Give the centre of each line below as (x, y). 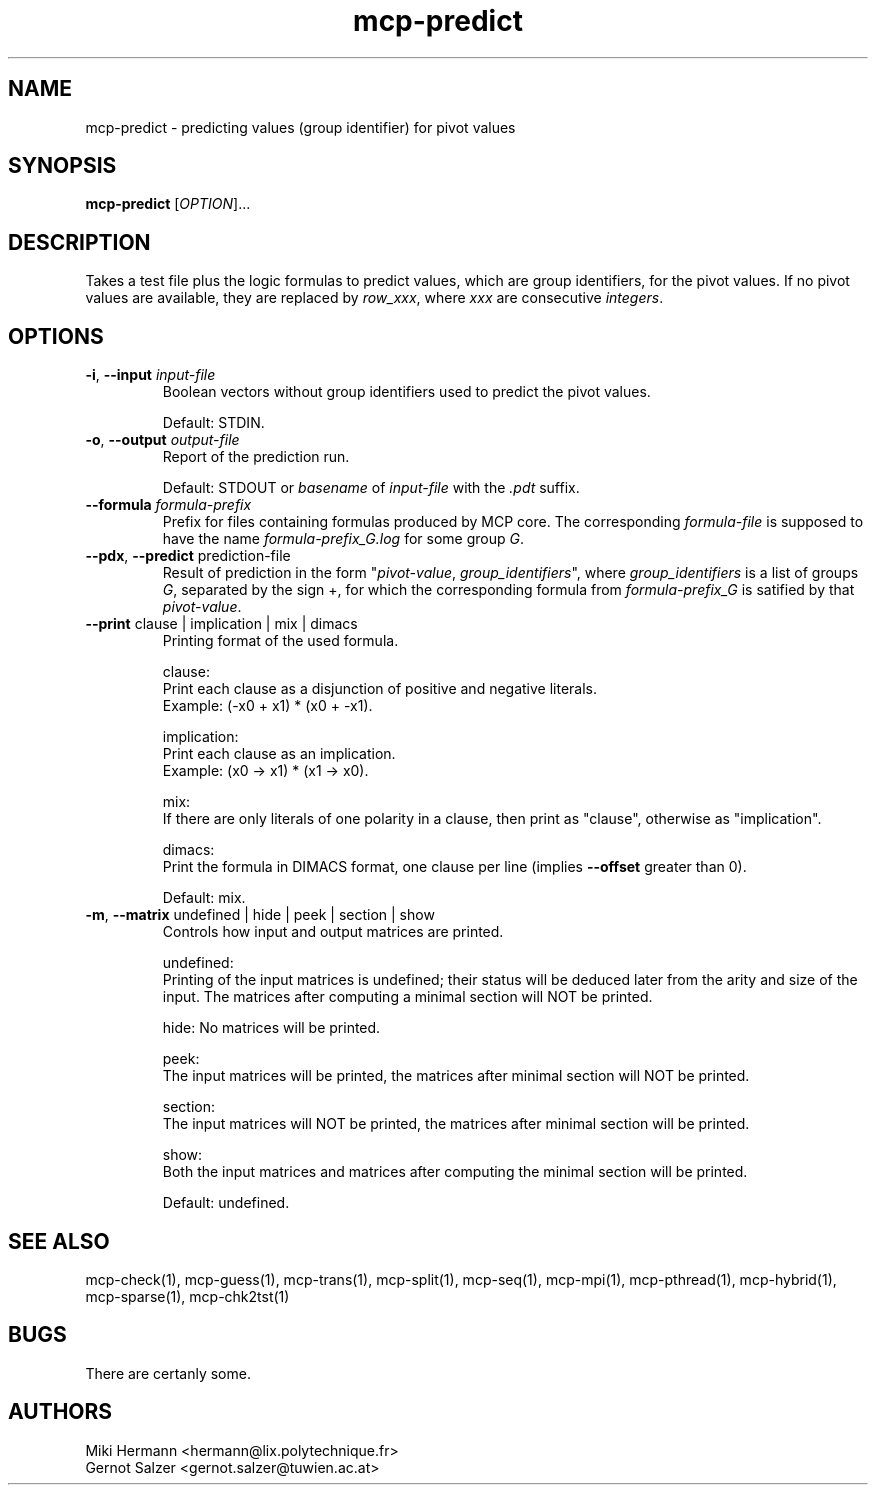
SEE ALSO (59, 1241)
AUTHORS (60, 1412)
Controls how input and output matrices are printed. (333, 932)
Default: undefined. (226, 1203)
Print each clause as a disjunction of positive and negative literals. (380, 689)
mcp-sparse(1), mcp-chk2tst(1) (187, 1296)
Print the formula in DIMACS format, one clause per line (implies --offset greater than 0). (454, 867)
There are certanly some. (168, 1373)
